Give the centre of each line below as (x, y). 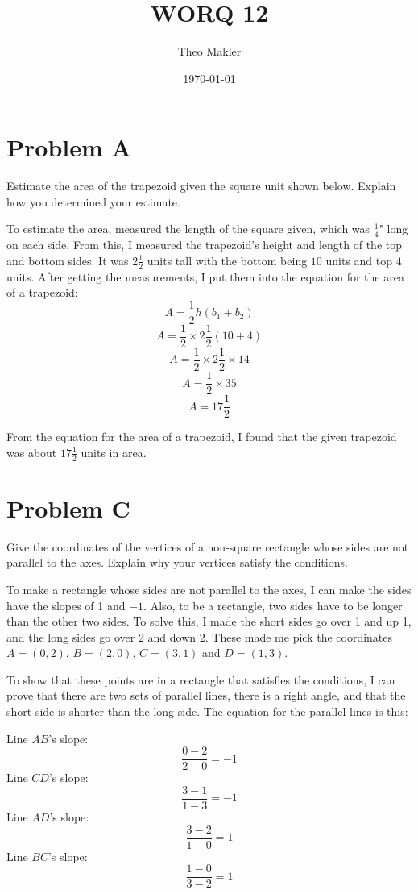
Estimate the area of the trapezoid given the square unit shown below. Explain (201, 186)
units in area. (114, 452)
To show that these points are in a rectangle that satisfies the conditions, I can (201, 679)
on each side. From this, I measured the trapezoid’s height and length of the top (205, 245)
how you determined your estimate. (93, 201)
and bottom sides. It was (68, 260)
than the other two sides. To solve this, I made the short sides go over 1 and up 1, (209, 621)
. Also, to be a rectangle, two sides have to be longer (273, 605)
